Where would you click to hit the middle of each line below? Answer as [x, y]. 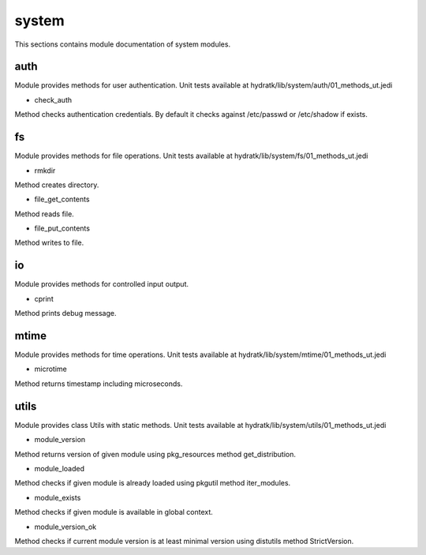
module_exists [58, 497]
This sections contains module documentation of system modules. [123, 44]
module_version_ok [65, 527]
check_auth [53, 99]
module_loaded [60, 468]
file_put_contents [62, 228]
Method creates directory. [57, 185]
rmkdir [45, 171]
